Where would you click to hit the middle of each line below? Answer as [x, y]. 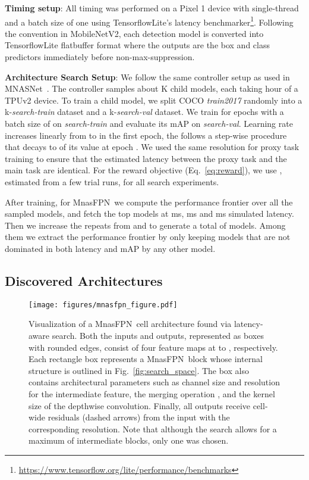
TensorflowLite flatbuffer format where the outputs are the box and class [137, 45]
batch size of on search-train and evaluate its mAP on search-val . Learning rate [149, 123]
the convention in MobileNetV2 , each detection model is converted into [134, 33]
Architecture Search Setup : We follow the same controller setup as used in [147, 77]
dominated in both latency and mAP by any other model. [110, 248]
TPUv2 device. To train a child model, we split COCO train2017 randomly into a [154, 100]
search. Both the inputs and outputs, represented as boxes [158, 335]
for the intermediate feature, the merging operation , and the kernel [152, 393]
